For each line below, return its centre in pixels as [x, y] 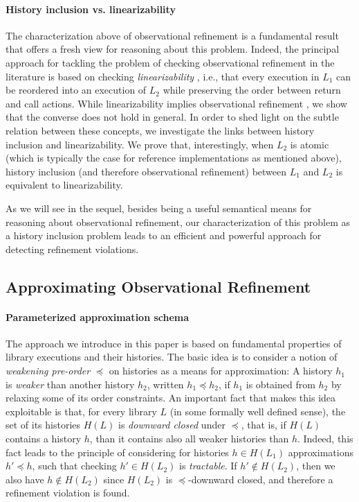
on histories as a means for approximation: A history [221, 371]
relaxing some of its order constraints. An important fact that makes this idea [171, 398]
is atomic [310, 144]
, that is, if [264, 425]
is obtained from [280, 384]
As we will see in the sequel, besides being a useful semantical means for [159, 208]
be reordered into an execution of [76, 90]
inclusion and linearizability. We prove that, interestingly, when [140, 144]
